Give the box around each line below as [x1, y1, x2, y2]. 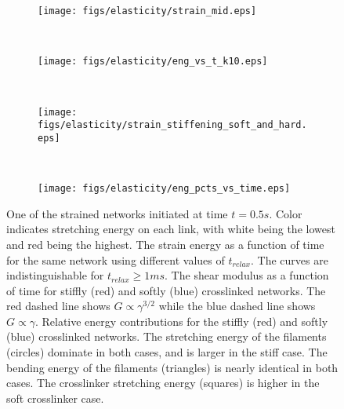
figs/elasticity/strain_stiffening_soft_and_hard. [38, 119, 307, 131]
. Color [269, 205, 302, 221]
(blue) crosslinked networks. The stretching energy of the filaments [6, 328, 327, 345]
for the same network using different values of [6, 251, 225, 268]
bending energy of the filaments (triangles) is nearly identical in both [6, 359, 339, 375]
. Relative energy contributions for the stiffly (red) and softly [34, 312, 328, 329]
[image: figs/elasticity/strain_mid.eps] [38, 5, 257, 16]
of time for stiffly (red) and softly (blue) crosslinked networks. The [6, 282, 326, 298]
